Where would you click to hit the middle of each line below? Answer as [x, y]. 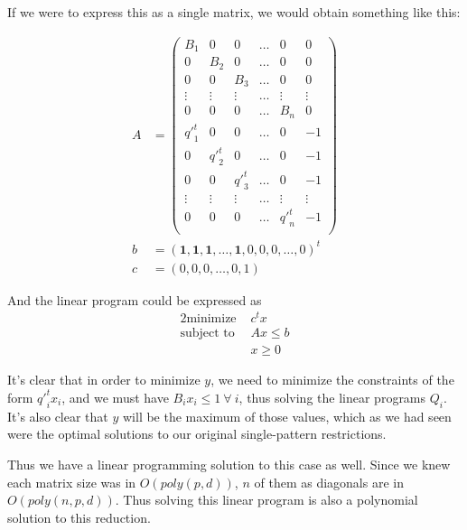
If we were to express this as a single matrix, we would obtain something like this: [234, 12]
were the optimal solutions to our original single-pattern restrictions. [197, 434]
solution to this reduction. [79, 517]
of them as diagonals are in [329, 482]
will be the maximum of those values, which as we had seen [287, 416]
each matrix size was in [72, 482]
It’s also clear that [58, 416]
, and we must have [115, 397]
